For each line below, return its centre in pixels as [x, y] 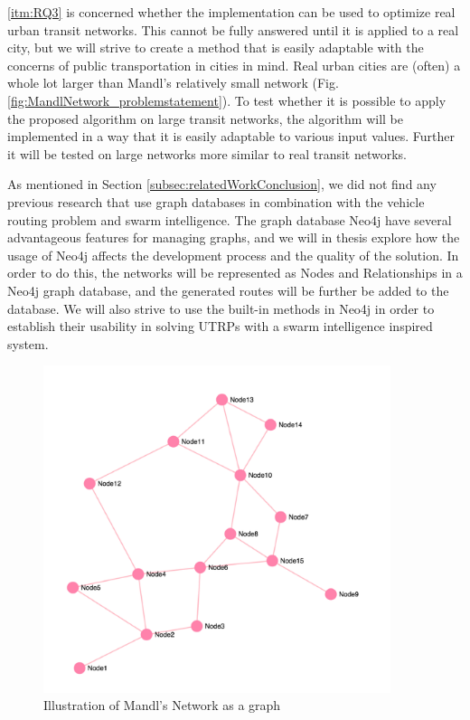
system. [28, 343]
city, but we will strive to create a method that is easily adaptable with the [216, 47]
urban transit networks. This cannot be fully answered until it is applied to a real [233, 29]
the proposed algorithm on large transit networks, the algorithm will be [205, 118]
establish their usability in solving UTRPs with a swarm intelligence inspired [220, 326]
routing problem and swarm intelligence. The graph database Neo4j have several [230, 219]
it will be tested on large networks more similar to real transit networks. [207, 153]
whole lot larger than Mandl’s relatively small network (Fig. [173, 83]
